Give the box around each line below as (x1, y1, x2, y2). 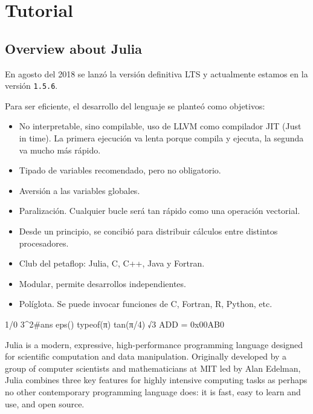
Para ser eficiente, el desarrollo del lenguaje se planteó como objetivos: (5, 99, 265, 112)
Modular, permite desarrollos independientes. (19, 277, 186, 289)
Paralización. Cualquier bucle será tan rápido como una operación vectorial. (19, 204, 300, 217)
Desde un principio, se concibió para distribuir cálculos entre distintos (19, 224, 278, 237)
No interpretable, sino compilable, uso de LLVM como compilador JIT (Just (19, 120, 302, 132)
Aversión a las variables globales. (19, 184, 140, 196)
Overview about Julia (5, 39, 143, 57)
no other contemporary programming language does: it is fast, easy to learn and (5, 385, 301, 398)
